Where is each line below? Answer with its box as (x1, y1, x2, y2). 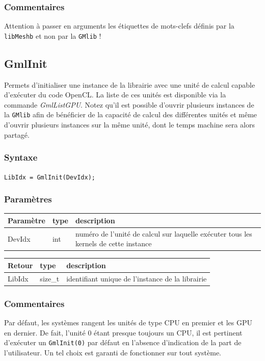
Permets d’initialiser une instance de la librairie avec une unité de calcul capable (4, 79, 255, 90)
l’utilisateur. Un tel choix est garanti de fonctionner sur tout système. (4, 347, 221, 357)
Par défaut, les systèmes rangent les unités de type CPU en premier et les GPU (4, 317, 253, 328)
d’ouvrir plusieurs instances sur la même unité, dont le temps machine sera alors (4, 119, 255, 130)
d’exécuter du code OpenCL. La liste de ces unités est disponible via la (4, 89, 226, 100)
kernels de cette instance (75, 238, 152, 249)
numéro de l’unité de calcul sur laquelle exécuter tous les (75, 228, 252, 239)
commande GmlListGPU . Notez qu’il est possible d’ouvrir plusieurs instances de (4, 99, 254, 110)
